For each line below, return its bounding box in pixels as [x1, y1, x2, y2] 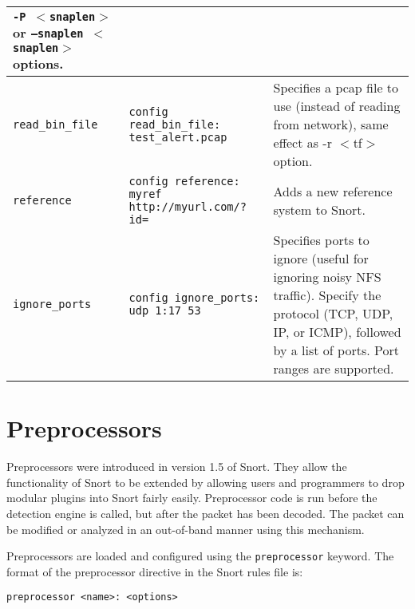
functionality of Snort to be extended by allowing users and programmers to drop [6, 473, 405, 490]
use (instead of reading [273, 97, 401, 115]
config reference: [128, 175, 240, 188]
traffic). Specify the [273, 286, 381, 304]
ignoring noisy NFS [273, 267, 381, 286]
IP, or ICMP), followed [273, 322, 401, 341]
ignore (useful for [273, 249, 369, 267]
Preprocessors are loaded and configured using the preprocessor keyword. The [6, 548, 394, 564]
